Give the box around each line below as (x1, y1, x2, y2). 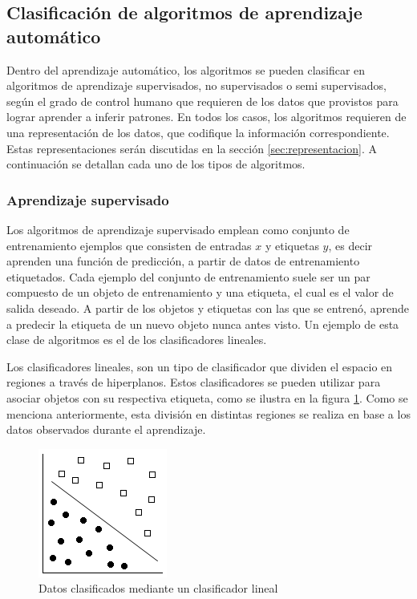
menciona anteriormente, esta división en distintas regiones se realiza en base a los (6, 405, 411, 422)
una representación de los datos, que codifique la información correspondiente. (6, 123, 390, 140)
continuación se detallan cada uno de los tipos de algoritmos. (6, 156, 306, 172)
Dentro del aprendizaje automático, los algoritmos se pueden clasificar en (6, 61, 366, 78)
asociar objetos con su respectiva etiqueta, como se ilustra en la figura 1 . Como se (6, 389, 408, 406)
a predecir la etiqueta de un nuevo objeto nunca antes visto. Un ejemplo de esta (6, 315, 399, 332)
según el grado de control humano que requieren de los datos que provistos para (6, 92, 399, 109)
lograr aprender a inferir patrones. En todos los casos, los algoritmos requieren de (6, 108, 407, 125)
